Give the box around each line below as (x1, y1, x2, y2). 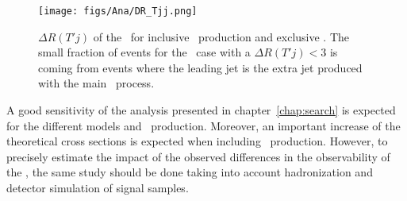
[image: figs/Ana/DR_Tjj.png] (38, 6, 198, 17)
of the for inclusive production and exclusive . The (93, 28, 350, 44)
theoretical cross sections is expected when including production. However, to (6, 133, 388, 149)
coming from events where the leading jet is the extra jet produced (38, 59, 363, 75)
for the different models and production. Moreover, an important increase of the (6, 117, 401, 133)
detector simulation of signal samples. (6, 180, 189, 195)
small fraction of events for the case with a (38, 44, 251, 60)
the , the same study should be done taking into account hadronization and (6, 164, 373, 180)
